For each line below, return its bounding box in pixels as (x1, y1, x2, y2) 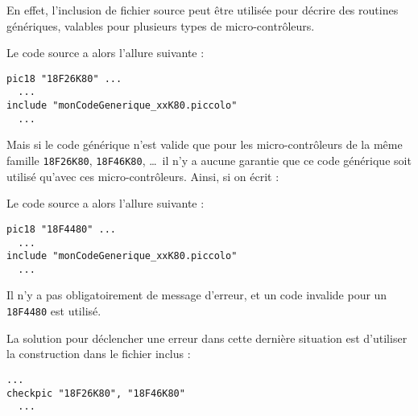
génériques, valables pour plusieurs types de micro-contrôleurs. (6, 17, 315, 34)
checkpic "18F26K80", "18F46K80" (6, 387, 185, 399)
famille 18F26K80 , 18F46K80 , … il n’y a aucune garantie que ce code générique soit (6, 152, 412, 168)
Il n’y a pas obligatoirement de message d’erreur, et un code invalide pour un (6, 286, 387, 303)
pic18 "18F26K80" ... (6, 72, 122, 84)
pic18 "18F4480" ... (6, 223, 117, 235)
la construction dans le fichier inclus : (6, 345, 191, 362)
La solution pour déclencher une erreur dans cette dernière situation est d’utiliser (6, 329, 408, 346)
